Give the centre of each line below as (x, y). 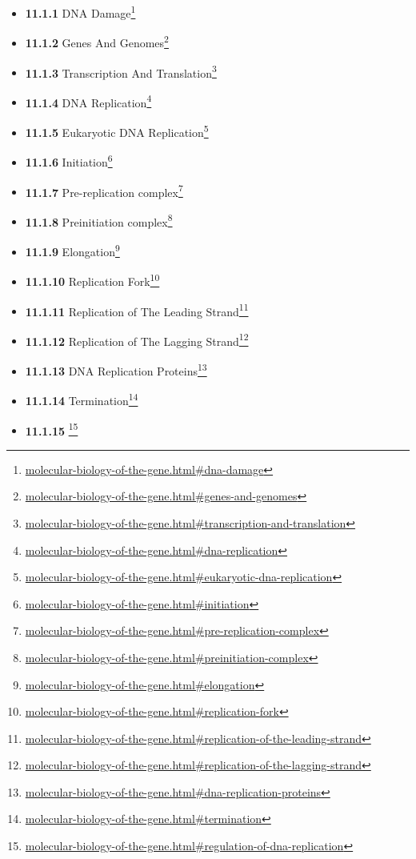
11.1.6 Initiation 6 (69, 161)
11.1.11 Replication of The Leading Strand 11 (137, 310)
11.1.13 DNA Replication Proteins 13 (116, 369)
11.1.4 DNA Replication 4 (88, 101)
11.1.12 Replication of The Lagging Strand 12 (137, 339)
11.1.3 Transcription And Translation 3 (121, 71)
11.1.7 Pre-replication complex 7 (104, 191)
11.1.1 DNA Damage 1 (80, 12)
